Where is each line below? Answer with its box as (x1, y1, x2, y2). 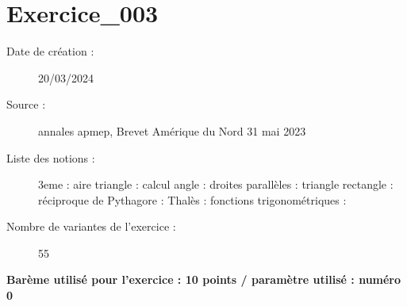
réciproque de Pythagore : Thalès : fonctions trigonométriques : (38, 191, 347, 208)
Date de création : (6, 43, 94, 59)
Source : (6, 96, 46, 113)
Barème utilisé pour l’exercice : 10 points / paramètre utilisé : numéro (6, 271, 401, 288)
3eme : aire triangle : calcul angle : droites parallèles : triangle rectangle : (38, 176, 394, 193)
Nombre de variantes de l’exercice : (6, 218, 176, 235)
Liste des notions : (6, 149, 95, 166)
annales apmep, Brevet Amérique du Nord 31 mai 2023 (38, 122, 306, 139)
